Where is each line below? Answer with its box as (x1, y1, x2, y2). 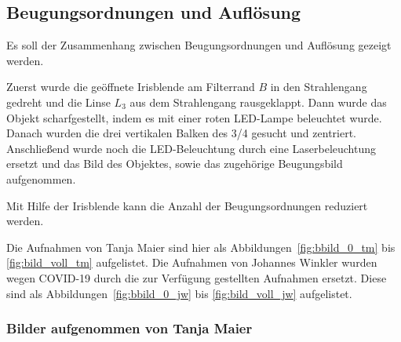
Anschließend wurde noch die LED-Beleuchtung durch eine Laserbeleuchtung (6, 140, 377, 156)
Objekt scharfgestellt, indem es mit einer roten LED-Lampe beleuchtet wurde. (6, 109, 382, 126)
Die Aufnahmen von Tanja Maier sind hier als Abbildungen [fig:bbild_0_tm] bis (6, 238, 396, 255)
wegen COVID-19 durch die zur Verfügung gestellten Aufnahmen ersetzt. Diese (6, 269, 387, 286)
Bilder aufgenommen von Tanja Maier (6, 318, 253, 338)
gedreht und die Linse (6, 93, 111, 110)
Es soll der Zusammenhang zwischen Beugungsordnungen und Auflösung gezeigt (6, 37, 392, 53)
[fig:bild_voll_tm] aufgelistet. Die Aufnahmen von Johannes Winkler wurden (6, 254, 377, 271)
